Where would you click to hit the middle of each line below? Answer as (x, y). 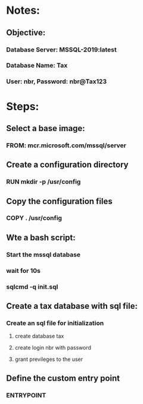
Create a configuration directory (67, 165)
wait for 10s (23, 271)
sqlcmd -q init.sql (32, 287)
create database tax (39, 336)
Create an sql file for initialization (55, 323)
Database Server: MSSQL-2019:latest (62, 50)
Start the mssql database (43, 254)
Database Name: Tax (37, 65)
